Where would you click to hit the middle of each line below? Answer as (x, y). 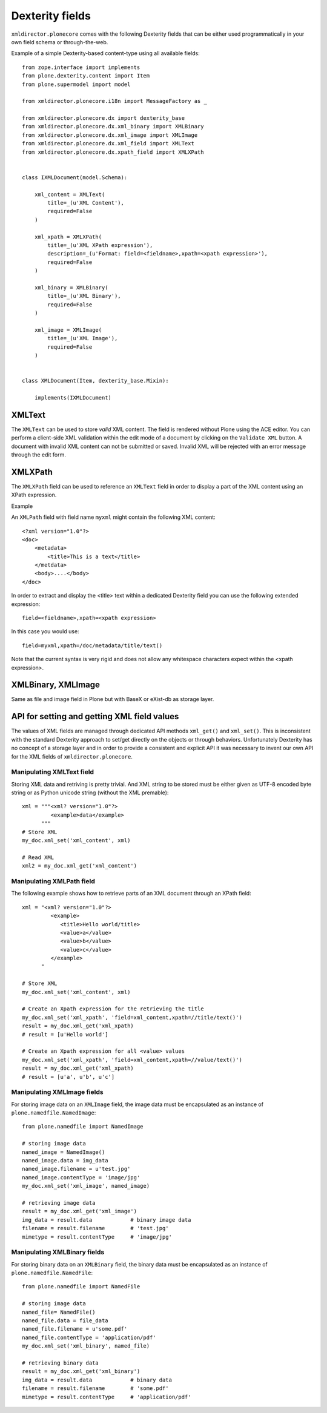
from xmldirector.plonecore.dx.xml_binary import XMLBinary (113, 127)
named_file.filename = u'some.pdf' (75, 1329)
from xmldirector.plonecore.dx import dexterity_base (103, 118)
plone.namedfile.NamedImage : (54, 1113)
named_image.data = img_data (65, 1161)
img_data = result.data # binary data (97, 1380)
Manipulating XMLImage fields (57, 1092)
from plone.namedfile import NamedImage (83, 1127)
